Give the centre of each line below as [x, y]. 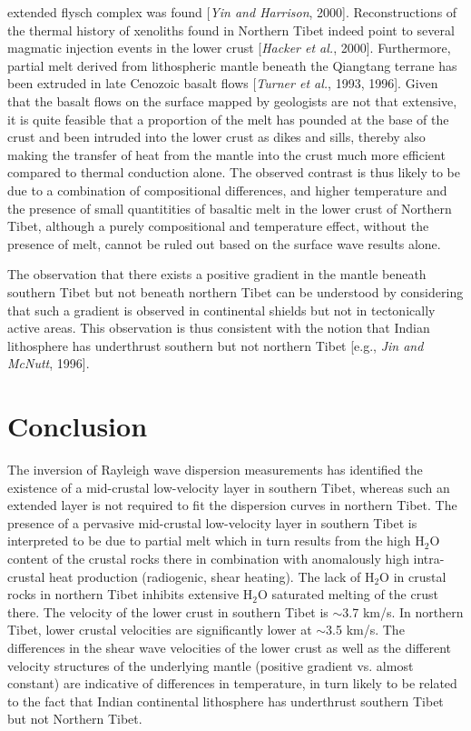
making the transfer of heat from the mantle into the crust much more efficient [226, 154]
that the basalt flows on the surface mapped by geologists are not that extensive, [232, 100]
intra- [429, 558]
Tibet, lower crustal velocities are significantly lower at [160, 630]
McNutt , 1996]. [49, 363]
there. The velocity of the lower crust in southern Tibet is [168, 611]
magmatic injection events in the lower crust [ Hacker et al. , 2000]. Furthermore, [229, 48]
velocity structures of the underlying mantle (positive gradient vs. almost [211, 665]
